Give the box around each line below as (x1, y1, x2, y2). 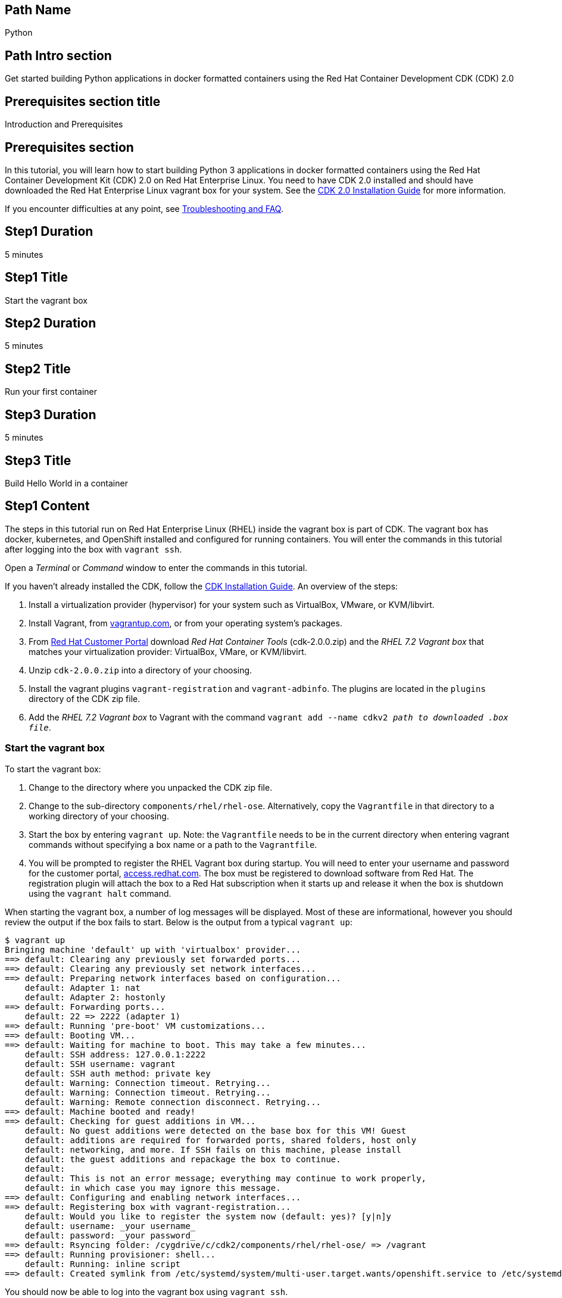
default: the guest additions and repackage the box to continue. (24, 1154, 341, 1164)
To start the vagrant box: (5, 763, 101, 774)
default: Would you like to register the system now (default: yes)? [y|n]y (24, 1211, 392, 1221)
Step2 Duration (5, 316, 96, 331)
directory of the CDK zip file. (29, 693, 140, 704)
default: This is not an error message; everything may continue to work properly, (24, 1173, 427, 1183)
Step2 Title (5, 361, 71, 376)
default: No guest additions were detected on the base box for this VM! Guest (24, 1125, 407, 1135)
